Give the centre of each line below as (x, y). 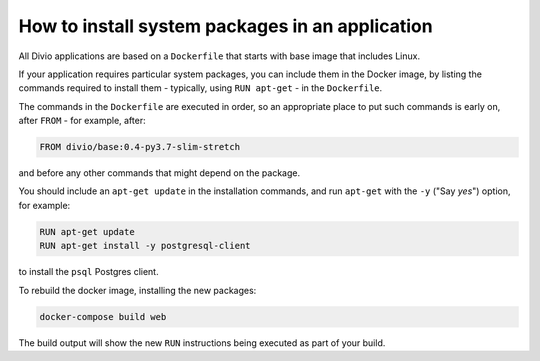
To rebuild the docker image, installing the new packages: (137, 290)
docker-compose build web (103, 316)
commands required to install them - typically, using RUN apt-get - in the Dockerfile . (200, 88)
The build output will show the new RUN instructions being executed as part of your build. (202, 342)
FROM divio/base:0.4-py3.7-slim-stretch (139, 147)
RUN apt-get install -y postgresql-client (145, 246)
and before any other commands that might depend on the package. (159, 173)
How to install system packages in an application (226, 26)
